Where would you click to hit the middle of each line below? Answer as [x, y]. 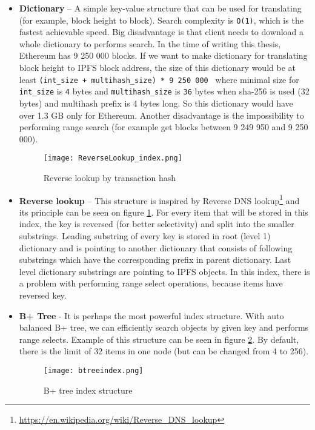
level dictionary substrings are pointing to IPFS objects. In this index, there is [164, 271]
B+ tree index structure [88, 390]
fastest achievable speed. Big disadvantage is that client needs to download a [161, 32]
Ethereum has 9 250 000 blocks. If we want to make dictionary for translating [163, 55]
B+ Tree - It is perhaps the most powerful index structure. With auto [151, 315]
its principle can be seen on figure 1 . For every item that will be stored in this [164, 212]
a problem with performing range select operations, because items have [151, 283]
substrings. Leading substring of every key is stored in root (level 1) [145, 236]
